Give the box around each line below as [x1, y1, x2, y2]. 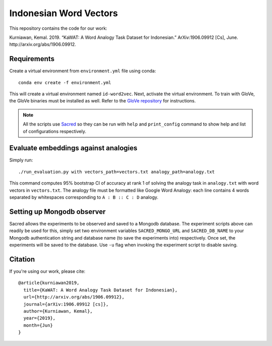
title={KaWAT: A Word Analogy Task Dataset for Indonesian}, [23, 287, 178, 293]
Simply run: [9, 157, 33, 163]
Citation [9, 255, 35, 263]
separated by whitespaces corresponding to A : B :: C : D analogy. [9, 194, 159, 200]
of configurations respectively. [23, 128, 87, 134]
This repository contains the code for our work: [9, 25, 108, 31]
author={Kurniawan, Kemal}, [23, 308, 93, 314]
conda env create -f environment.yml [18, 80, 112, 85]
